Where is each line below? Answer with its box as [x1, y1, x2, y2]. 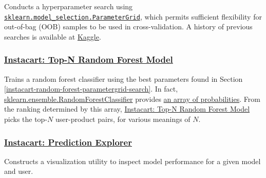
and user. [4, 166, 33, 176]
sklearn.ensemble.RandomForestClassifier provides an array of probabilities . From [4, 93, 260, 104]
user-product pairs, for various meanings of [55, 114, 191, 124]
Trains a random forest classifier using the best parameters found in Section [4, 73, 243, 84]
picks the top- [4, 114, 48, 124]
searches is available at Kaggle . [4, 31, 101, 42]
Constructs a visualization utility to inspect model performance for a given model [4, 155, 261, 166]
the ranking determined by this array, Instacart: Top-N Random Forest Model [4, 103, 250, 114]
